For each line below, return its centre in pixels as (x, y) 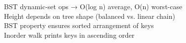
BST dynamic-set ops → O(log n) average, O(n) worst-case (93, 6)
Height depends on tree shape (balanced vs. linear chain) (90, 16)
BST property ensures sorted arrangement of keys (79, 25)
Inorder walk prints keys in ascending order (69, 35)
